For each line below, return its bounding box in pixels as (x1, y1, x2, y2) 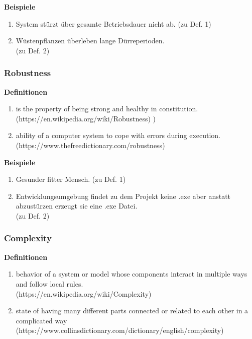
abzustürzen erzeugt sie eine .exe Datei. (16, 200, 138, 211)
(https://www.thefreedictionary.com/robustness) (16, 140, 165, 150)
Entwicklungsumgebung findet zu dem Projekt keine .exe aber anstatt (16, 190, 231, 201)
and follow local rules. (16, 278, 83, 289)
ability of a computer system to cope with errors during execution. (16, 130, 220, 141)
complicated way (16, 315, 67, 325)
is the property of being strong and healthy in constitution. (16, 103, 198, 114)
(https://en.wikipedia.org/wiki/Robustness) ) (16, 113, 156, 123)
